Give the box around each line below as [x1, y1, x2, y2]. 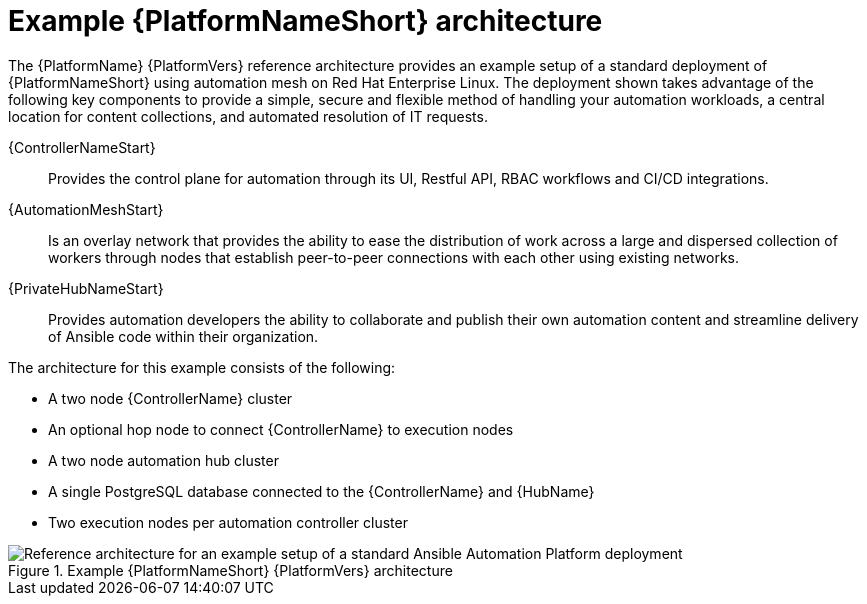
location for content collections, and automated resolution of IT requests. [8, 107, 488, 125]
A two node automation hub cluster [48, 451, 279, 469]
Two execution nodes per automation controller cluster [48, 513, 408, 531]
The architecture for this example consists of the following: [8, 358, 396, 376]
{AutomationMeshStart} [8, 200, 164, 218]
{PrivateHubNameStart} [8, 279, 164, 297]
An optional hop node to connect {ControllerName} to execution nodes [48, 420, 514, 438]
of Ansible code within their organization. [48, 327, 319, 345]
